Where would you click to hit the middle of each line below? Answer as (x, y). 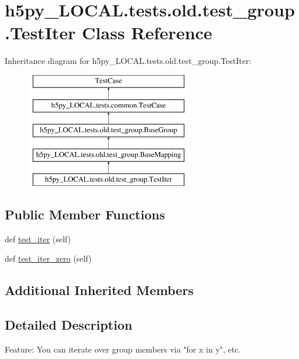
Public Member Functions (85, 214)
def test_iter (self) (38, 238)
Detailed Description (69, 325)
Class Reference (147, 33)
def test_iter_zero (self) (48, 258)
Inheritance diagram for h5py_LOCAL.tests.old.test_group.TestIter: (128, 61)
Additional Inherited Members (99, 290)
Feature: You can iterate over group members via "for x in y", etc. (123, 349)
